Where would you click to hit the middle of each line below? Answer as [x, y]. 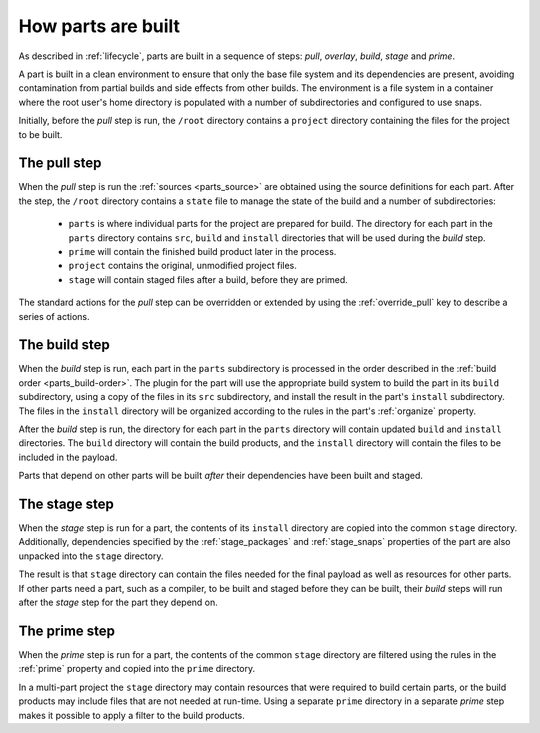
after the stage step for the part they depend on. [118, 602]
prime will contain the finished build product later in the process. [202, 251]
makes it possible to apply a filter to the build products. [131, 715]
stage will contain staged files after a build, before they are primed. [208, 279]
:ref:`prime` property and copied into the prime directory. [137, 669]
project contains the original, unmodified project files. [182, 266]
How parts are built [99, 26]
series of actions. [54, 316]
